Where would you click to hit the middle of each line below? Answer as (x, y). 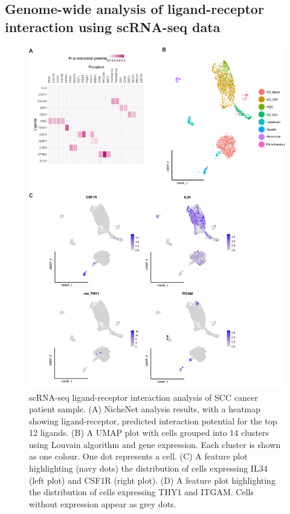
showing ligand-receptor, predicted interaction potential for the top (153, 420)
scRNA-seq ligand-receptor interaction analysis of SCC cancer (143, 397)
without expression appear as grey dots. (103, 503)
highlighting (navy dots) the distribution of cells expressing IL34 (148, 468)
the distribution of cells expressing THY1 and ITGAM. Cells (141, 492)
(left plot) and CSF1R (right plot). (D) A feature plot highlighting (152, 480)
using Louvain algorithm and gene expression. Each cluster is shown (155, 444)
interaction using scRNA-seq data (113, 26)
